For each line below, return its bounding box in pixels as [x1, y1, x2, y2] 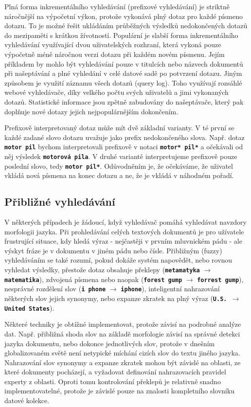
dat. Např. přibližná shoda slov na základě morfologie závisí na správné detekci [4, 328, 240, 338]
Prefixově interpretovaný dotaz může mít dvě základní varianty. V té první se [4, 123, 234, 133]
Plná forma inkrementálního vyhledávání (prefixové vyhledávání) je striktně [4, 1, 230, 11]
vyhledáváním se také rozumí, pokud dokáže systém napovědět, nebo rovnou [4, 255, 233, 265]
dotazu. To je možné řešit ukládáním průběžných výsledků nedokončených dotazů [4, 20, 248, 31]
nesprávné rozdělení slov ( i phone [4, 283, 106, 294]
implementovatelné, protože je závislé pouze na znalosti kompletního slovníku [4, 386, 235, 396]
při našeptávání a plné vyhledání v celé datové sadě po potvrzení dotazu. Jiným [4, 68, 242, 78]
